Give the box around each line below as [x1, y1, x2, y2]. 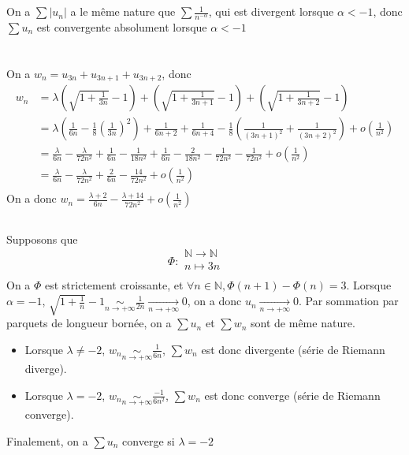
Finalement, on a [6, 432, 88, 449]
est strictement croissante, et [45, 277, 184, 293]
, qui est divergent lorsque [208, 3, 334, 20]
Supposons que [6, 230, 78, 247]
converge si [122, 432, 175, 449]
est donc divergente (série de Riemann [201, 341, 385, 357]
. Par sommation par [298, 293, 399, 309]
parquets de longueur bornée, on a [6, 315, 172, 331]
